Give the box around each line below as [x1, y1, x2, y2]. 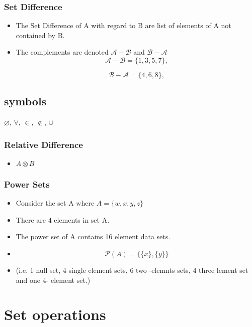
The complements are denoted [16, 47, 109, 57]
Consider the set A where [16, 198, 95, 208]
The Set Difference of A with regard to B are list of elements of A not [16, 20, 231, 31]
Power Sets [4, 178, 50, 190]
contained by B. [16, 30, 65, 40]
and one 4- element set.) [16, 274, 91, 285]
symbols [4, 93, 47, 109]
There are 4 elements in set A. [16, 214, 110, 225]
